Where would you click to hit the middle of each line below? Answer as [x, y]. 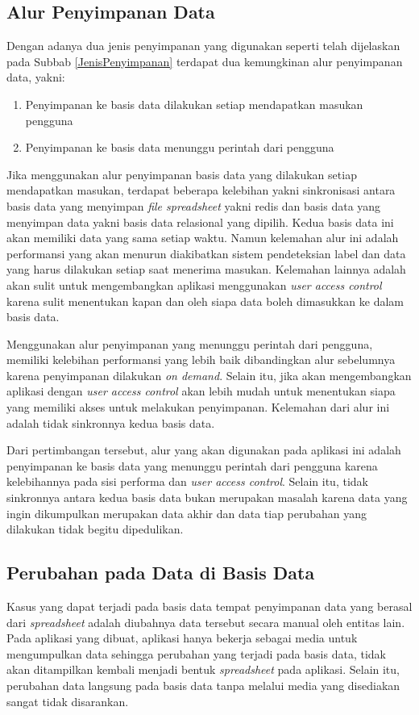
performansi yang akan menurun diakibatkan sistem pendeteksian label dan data [206, 253]
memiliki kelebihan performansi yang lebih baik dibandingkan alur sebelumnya [201, 360]
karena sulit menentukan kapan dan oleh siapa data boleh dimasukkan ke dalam [205, 301]
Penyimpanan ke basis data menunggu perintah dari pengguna [180, 147]
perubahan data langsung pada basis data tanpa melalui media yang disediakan [203, 685]
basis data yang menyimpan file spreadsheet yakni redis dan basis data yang [194, 205]
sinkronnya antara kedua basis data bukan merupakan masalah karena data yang [207, 498]
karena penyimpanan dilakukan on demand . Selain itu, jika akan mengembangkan [209, 375]
